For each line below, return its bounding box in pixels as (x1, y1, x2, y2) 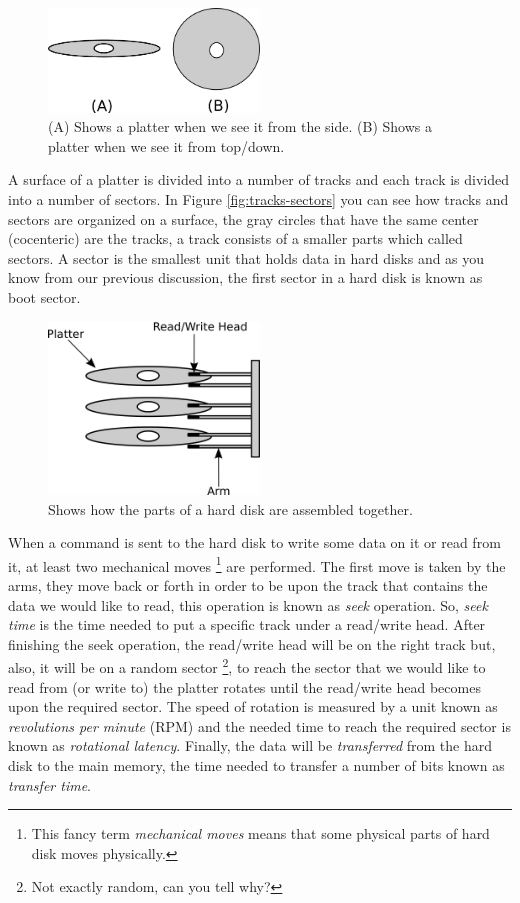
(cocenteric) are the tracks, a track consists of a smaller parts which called (8, 228, 463, 249)
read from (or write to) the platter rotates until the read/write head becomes (8, 676, 481, 697)
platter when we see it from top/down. (48, 135, 285, 156)
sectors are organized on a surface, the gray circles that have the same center (8, 208, 479, 229)
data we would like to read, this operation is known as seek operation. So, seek (8, 594, 488, 615)
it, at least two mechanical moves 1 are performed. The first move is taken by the (8, 552, 506, 576)
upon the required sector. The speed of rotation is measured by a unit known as (8, 696, 498, 717)
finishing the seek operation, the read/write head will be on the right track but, (8, 633, 496, 654)
